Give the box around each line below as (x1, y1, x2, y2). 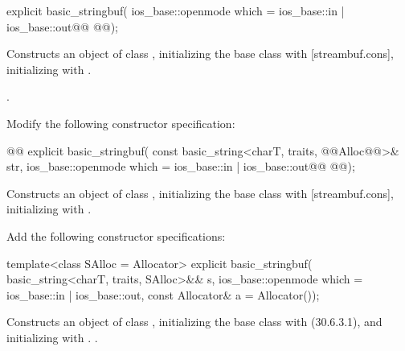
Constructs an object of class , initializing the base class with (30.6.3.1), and (6, 313, 382, 330)
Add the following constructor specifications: (6, 227, 226, 244)
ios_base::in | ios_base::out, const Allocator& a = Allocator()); (6, 286, 320, 303)
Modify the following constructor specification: (6, 114, 235, 131)
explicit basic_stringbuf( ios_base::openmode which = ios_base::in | (6, 2, 345, 19)
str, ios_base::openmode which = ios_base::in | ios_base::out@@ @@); (6, 158, 355, 175)
